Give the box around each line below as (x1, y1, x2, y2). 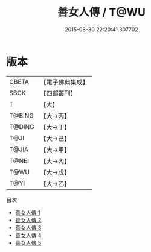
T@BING (9, 111, 34, 119)
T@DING (9, 122, 34, 131)
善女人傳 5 (14, 239, 42, 246)
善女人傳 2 (14, 216, 42, 224)
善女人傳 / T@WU (57, 5, 146, 19)
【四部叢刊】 (40, 89, 77, 97)
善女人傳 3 (14, 224, 42, 231)
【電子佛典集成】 (40, 78, 89, 86)
